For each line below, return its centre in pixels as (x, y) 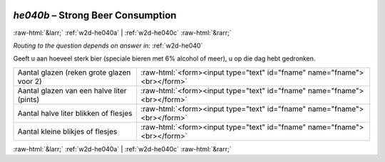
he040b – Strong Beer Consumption (95, 15)
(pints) (29, 99)
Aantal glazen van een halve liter (72, 90)
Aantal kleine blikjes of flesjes (67, 131)
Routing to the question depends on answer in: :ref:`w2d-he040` (108, 45)
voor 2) (30, 81)
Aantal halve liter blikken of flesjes (75, 113)
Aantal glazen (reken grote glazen (74, 72)
